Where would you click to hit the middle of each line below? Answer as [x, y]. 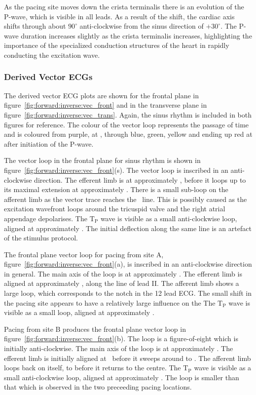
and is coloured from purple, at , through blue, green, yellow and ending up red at [128, 134]
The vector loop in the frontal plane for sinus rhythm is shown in [102, 160]
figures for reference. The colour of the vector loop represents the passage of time [127, 124]
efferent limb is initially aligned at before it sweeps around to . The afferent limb [128, 358]
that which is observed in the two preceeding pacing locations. [98, 387]
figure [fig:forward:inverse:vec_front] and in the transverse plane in [106, 105]
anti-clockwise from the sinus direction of [142, 26]
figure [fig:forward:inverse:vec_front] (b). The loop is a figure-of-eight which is [121, 338]
